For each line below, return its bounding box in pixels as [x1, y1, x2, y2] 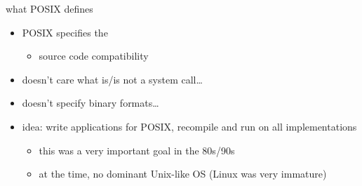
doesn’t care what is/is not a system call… [22, 72, 203, 86]
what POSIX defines [6, 1, 93, 15]
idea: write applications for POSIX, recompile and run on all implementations [22, 119, 357, 133]
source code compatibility [39, 48, 149, 63]
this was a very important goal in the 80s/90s [39, 142, 235, 157]
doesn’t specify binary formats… [22, 95, 159, 110]
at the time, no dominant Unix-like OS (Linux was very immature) [39, 166, 327, 181]
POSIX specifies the [22, 25, 108, 39]
